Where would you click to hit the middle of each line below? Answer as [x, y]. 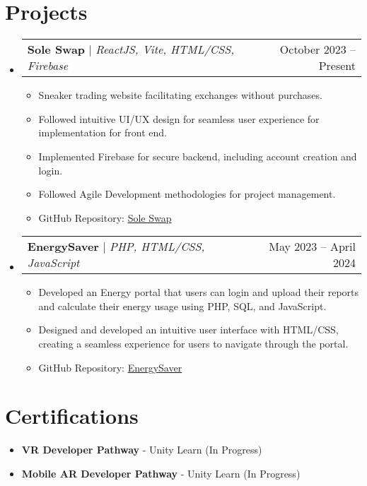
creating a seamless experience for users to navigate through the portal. [193, 344]
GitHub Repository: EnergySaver [110, 367]
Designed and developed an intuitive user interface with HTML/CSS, [188, 330]
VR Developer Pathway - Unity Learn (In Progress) [142, 450]
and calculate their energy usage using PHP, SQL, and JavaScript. [182, 306]
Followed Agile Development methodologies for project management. [187, 194]
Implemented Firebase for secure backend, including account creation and [198, 156]
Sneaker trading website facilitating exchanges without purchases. [180, 95]
